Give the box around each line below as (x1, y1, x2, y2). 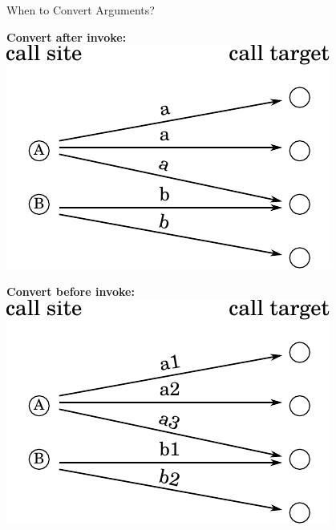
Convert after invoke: (6, 28, 127, 45)
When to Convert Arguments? (6, 2, 155, 18)
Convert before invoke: (6, 282, 135, 299)
